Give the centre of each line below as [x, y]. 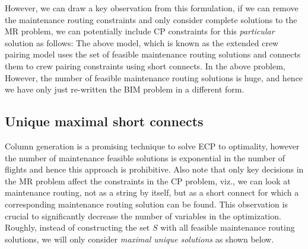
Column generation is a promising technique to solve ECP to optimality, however [152, 146]
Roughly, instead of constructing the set [77, 227]
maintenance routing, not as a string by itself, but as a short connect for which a [152, 192]
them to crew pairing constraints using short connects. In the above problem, [145, 66]
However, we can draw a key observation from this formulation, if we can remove [152, 8]
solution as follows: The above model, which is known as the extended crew [142, 42]
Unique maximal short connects [104, 121]
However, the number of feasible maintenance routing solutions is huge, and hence [154, 77]
